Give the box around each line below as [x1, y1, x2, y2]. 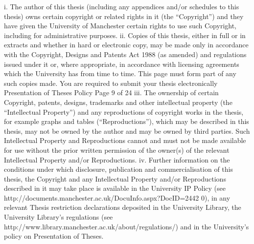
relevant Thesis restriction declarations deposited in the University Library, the [4, 202, 241, 212]
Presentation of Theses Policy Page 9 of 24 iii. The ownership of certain [4, 87, 219, 98]
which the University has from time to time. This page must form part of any [4, 68, 236, 79]
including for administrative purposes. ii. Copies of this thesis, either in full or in [4, 30, 246, 40]
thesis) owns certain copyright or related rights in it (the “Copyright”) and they [4, 11, 244, 21]
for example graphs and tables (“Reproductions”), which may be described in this [4, 116, 249, 126]
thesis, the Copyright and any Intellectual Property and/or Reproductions [4, 173, 226, 183]
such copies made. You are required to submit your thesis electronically [4, 78, 218, 88]
